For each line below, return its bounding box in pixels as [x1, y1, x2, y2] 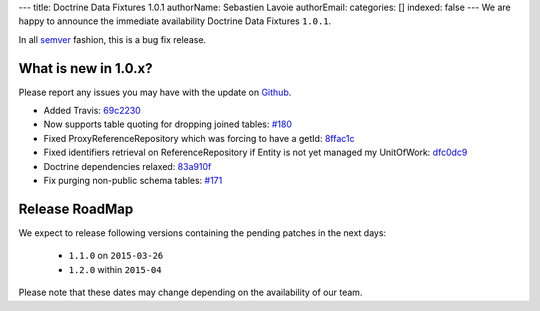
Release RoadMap [18, 200, 134, 217]
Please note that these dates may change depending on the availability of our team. [18, 286, 363, 299]
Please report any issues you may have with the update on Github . [18, 86, 292, 98]
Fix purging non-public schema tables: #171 [43, 175, 223, 187]
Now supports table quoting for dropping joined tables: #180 [43, 118, 293, 130]
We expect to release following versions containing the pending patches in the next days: [18, 226, 387, 239]
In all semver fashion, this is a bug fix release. [18, 33, 207, 45]
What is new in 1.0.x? [18, 60, 153, 77]
